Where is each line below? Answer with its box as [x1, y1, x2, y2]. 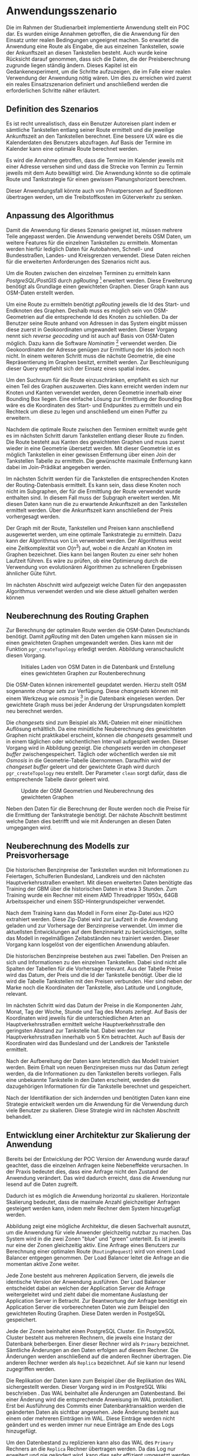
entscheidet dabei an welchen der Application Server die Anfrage [6, 1284, 165, 1292]
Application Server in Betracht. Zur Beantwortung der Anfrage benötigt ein [6, 1297, 187, 1304]
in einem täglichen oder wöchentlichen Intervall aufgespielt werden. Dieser [6, 738, 189, 745]
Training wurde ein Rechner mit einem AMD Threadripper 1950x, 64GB [6, 891, 178, 898]
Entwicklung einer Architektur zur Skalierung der [6, 1130, 191, 1141]
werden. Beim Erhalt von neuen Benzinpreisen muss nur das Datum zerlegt [6, 1063, 189, 1071]
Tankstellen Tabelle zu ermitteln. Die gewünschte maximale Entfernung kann [6, 457, 192, 464]
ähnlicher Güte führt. [6, 569, 57, 577]
